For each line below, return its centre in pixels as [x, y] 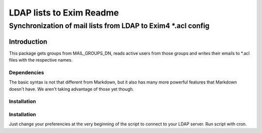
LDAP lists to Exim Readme [64, 13]
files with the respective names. [41, 60]
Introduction [28, 42]
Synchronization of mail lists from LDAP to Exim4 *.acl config [109, 26]
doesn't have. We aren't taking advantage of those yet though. [72, 89]
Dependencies [27, 72]
